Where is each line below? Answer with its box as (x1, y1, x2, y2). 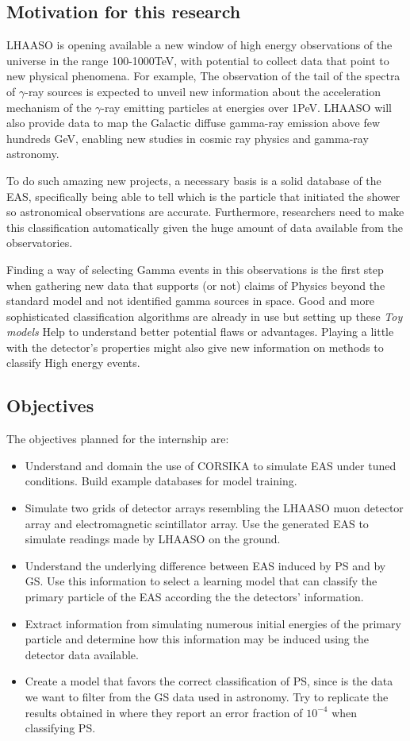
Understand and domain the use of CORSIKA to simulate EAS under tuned (25, 457, 397, 473)
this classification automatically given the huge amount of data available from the (6, 218, 403, 235)
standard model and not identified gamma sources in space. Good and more (6, 292, 375, 309)
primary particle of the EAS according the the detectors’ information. (25, 589, 364, 605)
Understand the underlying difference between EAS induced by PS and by (25, 557, 386, 573)
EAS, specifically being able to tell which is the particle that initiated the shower (6, 187, 400, 204)
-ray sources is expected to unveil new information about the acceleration (25, 83, 381, 99)
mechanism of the (6, 98, 92, 115)
